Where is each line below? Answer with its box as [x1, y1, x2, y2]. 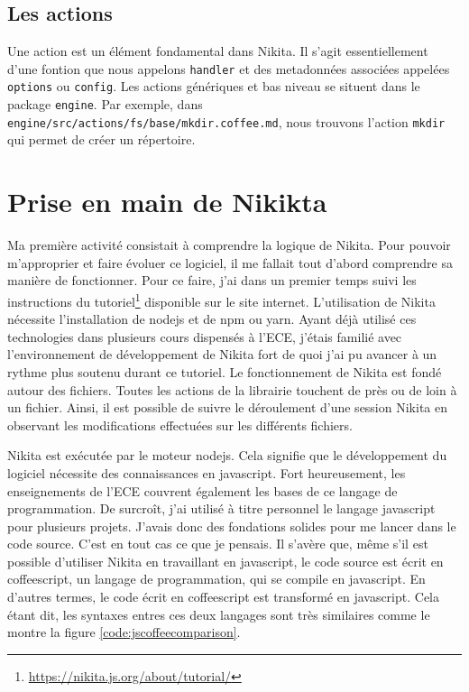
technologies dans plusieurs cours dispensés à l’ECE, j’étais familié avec [7, 327, 402, 346]
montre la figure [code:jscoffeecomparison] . [7, 623, 241, 641]
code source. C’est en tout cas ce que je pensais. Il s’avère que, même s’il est [7, 534, 428, 553]
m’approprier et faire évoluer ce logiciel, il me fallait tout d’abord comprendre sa [7, 253, 453, 272]
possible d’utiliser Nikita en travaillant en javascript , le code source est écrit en [7, 551, 444, 570]
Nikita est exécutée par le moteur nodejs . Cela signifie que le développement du [7, 446, 447, 465]
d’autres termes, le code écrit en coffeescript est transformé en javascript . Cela [7, 587, 440, 606]
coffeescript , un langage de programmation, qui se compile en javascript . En [7, 569, 426, 588]
